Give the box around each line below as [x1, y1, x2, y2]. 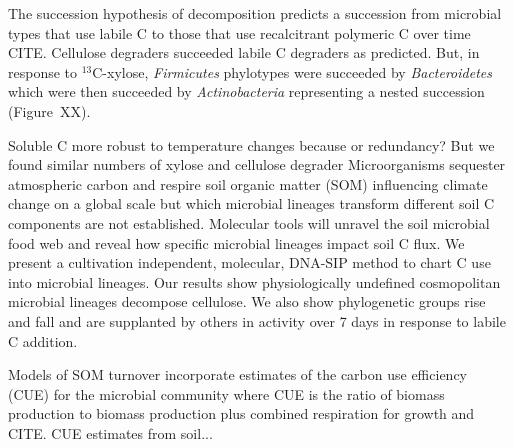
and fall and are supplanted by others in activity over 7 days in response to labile [8, 310, 506, 331]
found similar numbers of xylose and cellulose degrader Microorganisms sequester [8, 154, 506, 175]
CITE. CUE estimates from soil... [8, 422, 213, 443]
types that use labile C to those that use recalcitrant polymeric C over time [8, 22, 471, 43]
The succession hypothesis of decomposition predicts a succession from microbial [8, 3, 502, 23]
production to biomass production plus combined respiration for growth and [8, 403, 475, 424]
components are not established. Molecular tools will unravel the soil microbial [8, 212, 490, 233]
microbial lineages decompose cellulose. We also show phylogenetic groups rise [8, 291, 486, 312]
